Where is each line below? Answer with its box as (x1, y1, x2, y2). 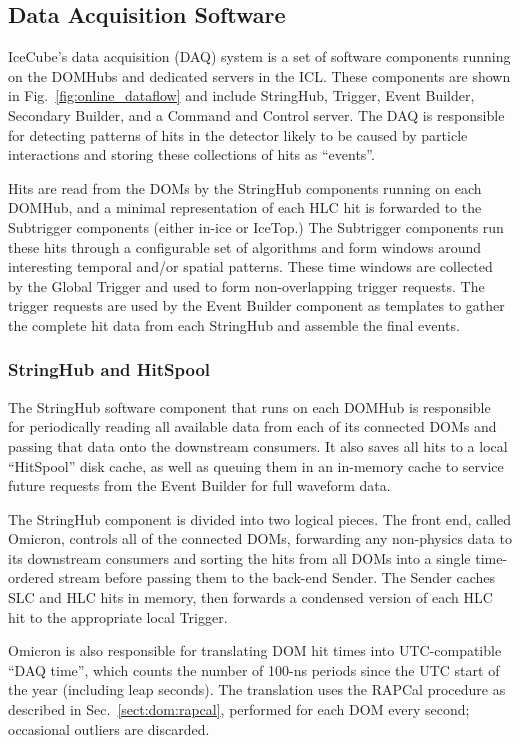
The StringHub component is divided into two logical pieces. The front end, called (8, 508, 512, 529)
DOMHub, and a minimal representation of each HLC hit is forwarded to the (8, 197, 482, 218)
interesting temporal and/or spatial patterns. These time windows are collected (8, 256, 493, 277)
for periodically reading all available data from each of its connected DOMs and (8, 416, 497, 437)
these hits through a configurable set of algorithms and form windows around (8, 236, 482, 257)
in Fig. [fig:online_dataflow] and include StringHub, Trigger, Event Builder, (8, 85, 475, 106)
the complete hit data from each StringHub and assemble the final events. (8, 314, 460, 335)
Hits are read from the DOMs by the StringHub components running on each (8, 177, 482, 198)
